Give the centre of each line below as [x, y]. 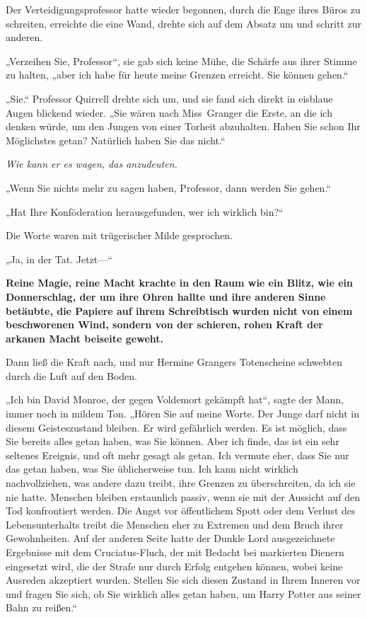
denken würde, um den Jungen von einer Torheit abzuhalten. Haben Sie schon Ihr [183, 126]
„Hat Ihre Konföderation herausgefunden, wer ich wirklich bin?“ [145, 211]
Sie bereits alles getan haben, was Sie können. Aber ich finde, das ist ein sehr [173, 441]
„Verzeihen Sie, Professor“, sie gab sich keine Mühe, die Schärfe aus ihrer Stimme [181, 60]
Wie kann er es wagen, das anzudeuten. [92, 164]
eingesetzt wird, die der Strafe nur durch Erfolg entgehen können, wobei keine [174, 566]
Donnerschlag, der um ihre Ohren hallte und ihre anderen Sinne [166, 296]
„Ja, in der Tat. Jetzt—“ [59, 259]
